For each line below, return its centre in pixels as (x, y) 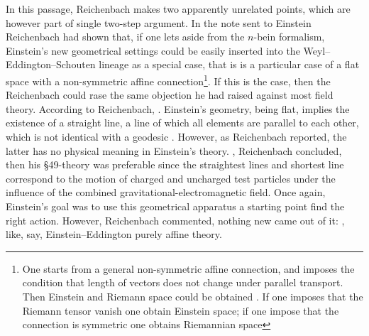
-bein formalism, (289, 37)
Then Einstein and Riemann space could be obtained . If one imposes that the (193, 296)
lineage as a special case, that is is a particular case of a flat (229, 64)
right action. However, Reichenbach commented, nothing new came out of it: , (175, 220)
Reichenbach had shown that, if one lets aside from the (125, 37)
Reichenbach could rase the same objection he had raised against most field (170, 95)
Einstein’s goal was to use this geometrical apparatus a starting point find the (175, 206)
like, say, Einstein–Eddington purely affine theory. (114, 234)
